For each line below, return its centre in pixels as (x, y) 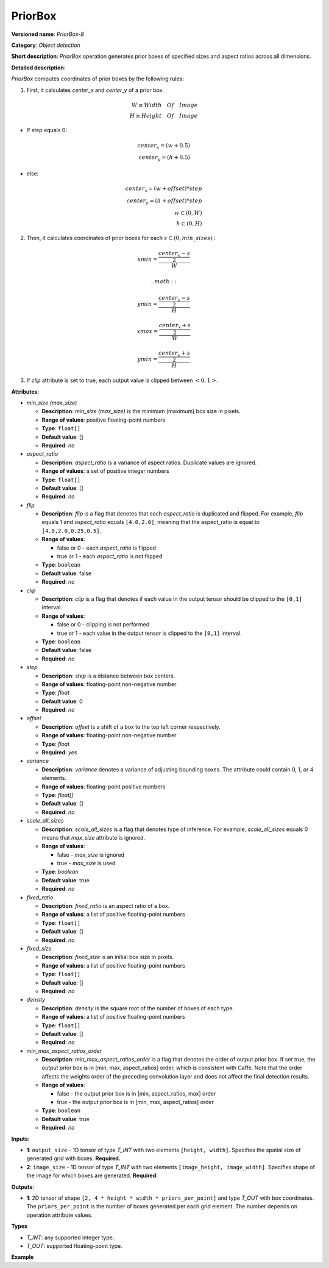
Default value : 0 (62, 701)
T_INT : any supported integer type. (70, 1238)
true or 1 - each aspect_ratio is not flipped (110, 556)
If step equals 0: (47, 130)
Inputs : (20, 1139)
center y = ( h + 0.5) (164, 158)
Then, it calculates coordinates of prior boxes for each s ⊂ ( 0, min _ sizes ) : (121, 238)
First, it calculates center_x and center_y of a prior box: (95, 90)
